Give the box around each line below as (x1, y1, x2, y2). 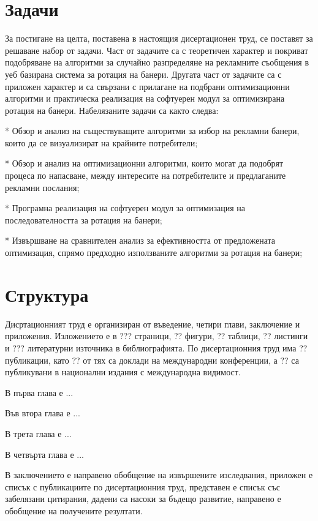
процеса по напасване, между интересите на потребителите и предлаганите (5, 169, 286, 182)
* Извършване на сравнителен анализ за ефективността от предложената (5, 234, 276, 247)
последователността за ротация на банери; (5, 213, 162, 226)
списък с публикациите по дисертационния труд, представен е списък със (5, 480, 280, 493)
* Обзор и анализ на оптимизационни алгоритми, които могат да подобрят (5, 157, 284, 170)
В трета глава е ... (5, 427, 72, 440)
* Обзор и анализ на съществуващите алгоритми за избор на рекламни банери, (5, 124, 300, 137)
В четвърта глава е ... (5, 448, 84, 460)
